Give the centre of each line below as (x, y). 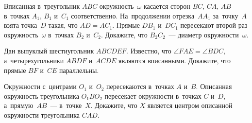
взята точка (21, 25)
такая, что (63, 25)
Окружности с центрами (40, 86)
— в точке (66, 105)
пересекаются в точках (140, 86)
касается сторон (167, 6)
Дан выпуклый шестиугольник (49, 51)
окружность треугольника (42, 96)
